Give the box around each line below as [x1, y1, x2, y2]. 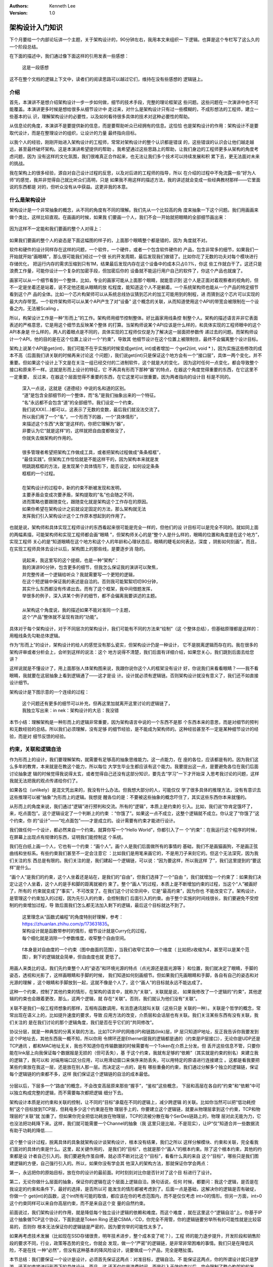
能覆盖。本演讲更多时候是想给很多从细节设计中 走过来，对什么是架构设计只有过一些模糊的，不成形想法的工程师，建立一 [9, 106, 259, 113]
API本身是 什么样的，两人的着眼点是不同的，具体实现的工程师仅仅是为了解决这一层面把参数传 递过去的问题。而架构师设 [9, 329, 258, 335]
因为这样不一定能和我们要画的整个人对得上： [9, 226, 103, 232]
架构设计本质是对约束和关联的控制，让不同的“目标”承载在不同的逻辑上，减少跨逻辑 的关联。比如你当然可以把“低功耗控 [9, 1099, 256, 1105]
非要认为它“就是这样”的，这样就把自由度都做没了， [22, 428, 128, 434]
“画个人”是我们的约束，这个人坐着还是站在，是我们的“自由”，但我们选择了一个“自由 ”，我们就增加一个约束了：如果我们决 [9, 874, 261, 880]
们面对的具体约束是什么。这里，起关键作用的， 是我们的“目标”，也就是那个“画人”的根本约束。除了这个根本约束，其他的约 [9, 1146, 262, 1152]
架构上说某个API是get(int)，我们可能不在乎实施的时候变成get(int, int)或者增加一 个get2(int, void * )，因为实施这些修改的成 [9, 345, 262, 352]
